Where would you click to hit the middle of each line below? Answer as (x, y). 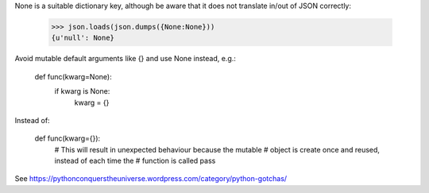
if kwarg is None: (82, 91)
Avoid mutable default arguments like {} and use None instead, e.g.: (125, 59)
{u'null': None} (83, 38)
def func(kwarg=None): (73, 76)
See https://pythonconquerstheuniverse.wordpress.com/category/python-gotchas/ (151, 179)
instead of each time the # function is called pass (135, 161)
